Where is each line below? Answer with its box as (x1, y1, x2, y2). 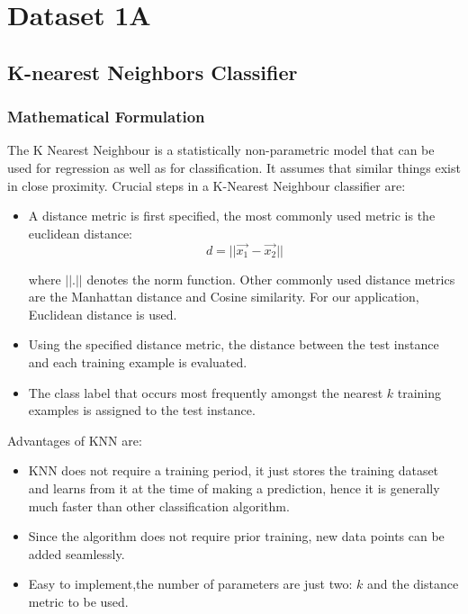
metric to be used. (28, 591, 129, 610)
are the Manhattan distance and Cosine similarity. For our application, (28, 287, 419, 306)
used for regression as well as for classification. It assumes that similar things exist (7, 158, 461, 176)
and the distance (366, 574, 459, 593)
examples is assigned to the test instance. (28, 401, 256, 420)
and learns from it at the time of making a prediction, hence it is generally (28, 478, 440, 497)
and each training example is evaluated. (28, 352, 247, 371)
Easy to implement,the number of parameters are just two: (28, 574, 353, 593)
